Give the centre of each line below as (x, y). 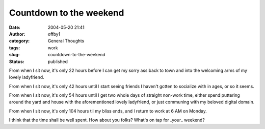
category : (19, 41)
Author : (17, 34)
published (58, 62)
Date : (15, 27)
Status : (17, 62)
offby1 (54, 34)
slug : (14, 55)
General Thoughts (66, 41)
